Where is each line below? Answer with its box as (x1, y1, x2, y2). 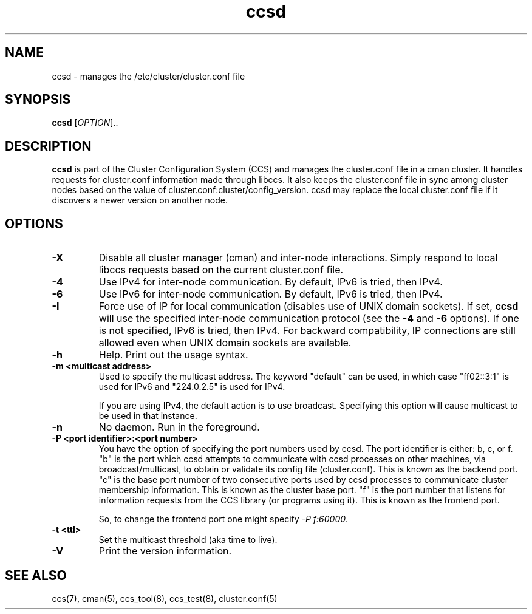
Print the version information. (98, 545, 232, 558)
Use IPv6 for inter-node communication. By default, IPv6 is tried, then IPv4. (98, 288, 443, 301)
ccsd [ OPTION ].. (52, 117, 118, 128)
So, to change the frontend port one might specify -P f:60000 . (98, 514, 349, 525)
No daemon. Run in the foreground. (98, 421, 260, 434)
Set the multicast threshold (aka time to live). (98, 534, 278, 545)
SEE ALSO (5, 567, 67, 583)
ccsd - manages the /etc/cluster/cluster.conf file (52, 70, 245, 81)
